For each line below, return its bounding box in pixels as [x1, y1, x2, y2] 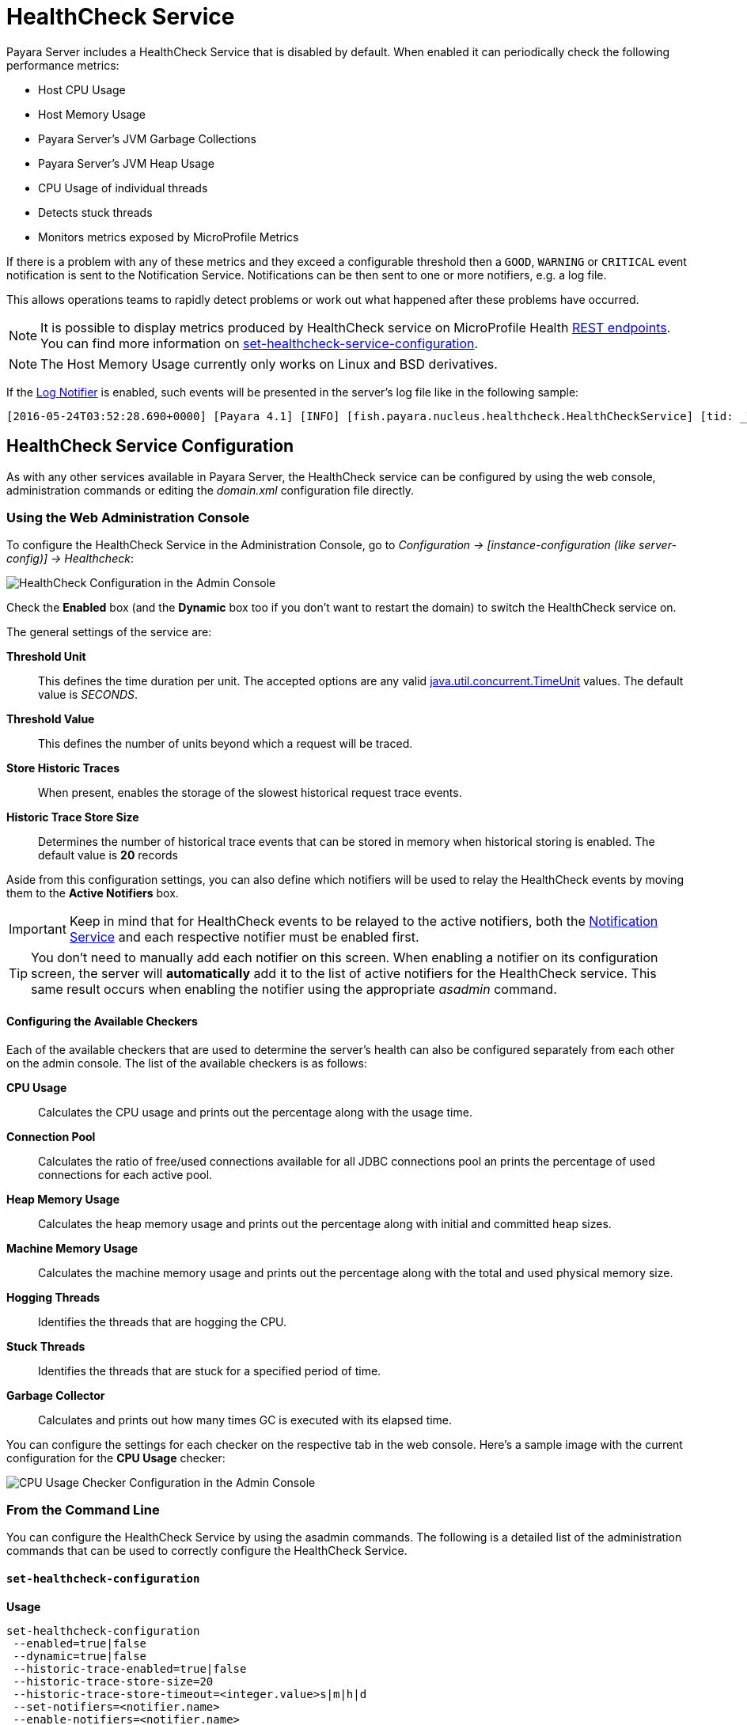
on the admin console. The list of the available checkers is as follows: [6, 1056, 367, 1070]
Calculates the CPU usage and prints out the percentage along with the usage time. [38, 1105, 472, 1119]
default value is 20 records [38, 848, 178, 862]
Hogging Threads [6, 1290, 100, 1304]
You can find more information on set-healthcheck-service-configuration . [40, 335, 479, 351]
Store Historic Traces [6, 761, 120, 775]
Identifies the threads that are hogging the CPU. [38, 1314, 287, 1329]
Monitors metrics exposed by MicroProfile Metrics [38, 229, 299, 244]
